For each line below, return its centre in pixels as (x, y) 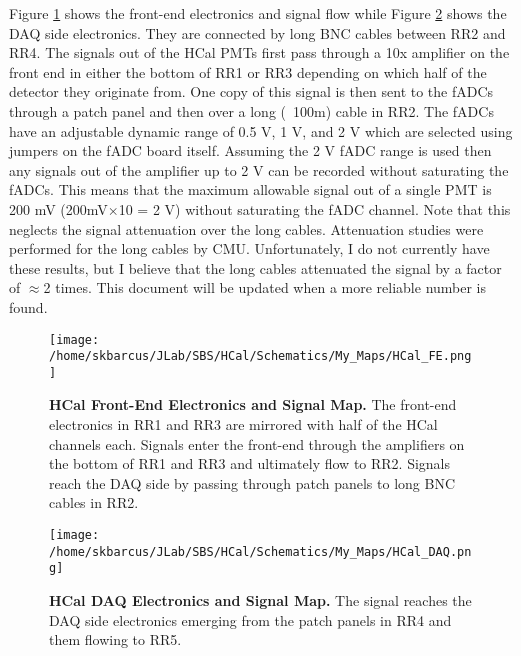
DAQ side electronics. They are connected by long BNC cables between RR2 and (257, 32)
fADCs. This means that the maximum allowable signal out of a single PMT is (250, 189)
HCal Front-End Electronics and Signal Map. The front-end (253, 404)
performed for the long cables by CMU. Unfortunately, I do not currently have (249, 248)
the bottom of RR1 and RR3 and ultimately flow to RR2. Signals (250, 463)
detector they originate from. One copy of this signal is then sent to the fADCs (251, 91)
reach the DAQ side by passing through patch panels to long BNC (252, 482)
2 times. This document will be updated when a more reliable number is (265, 287)
